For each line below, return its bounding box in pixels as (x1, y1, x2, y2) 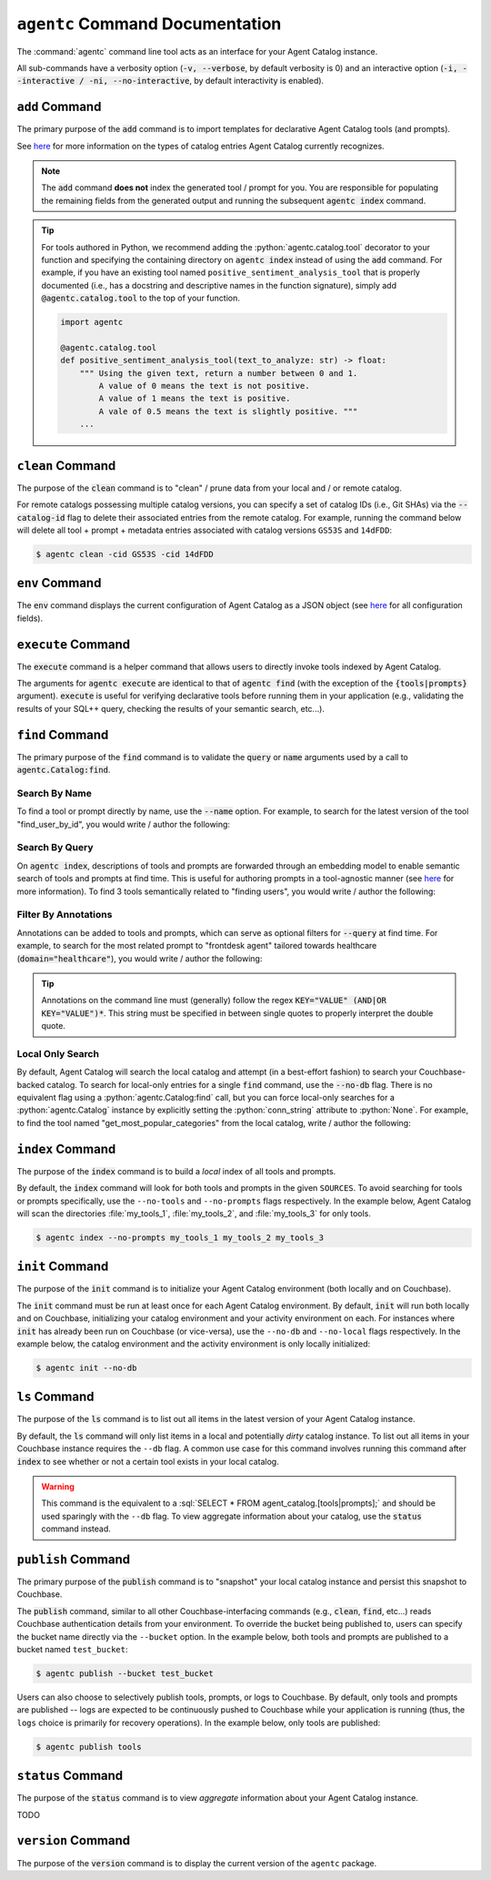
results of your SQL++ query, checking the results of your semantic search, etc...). (16, 703, 325, 714)
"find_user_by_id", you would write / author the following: (16, 818, 231, 829)
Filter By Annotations (16, 909, 113, 921)
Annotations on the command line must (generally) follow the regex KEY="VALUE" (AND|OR (41, 995, 386, 1006)
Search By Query (16, 841, 95, 854)
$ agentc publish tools (35, 1742, 143, 1752)
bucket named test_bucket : (16, 1644, 128, 1655)
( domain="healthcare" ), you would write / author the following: (16, 952, 263, 964)
